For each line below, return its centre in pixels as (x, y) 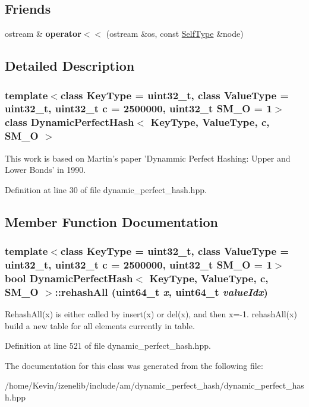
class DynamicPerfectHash (70, 122)
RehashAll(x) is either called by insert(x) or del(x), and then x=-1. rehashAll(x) (151, 314)
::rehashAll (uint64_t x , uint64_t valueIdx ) (161, 291)
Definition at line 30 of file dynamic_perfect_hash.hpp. (106, 189)
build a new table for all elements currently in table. (100, 325)
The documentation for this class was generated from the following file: (134, 365)
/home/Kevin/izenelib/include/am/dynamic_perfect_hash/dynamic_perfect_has (154, 385)
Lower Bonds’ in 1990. (45, 170)
